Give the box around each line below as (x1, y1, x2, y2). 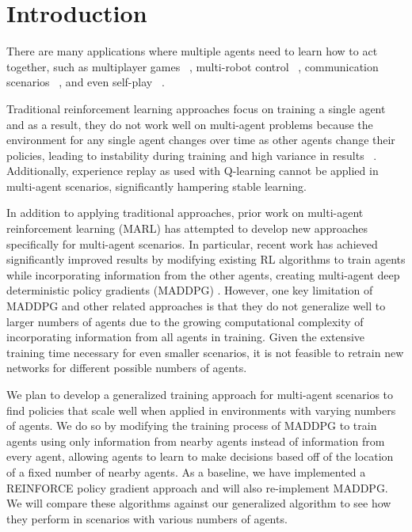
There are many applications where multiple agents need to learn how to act (6, 43, 378, 59)
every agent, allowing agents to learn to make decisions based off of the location (6, 448, 394, 465)
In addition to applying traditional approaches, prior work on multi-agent (6, 204, 364, 221)
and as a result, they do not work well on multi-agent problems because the (6, 116, 373, 132)
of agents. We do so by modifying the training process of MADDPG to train (6, 417, 377, 434)
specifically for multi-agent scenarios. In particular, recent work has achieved (6, 235, 378, 252)
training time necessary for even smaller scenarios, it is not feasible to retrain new (6, 344, 404, 360)
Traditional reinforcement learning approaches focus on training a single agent (6, 100, 386, 116)
